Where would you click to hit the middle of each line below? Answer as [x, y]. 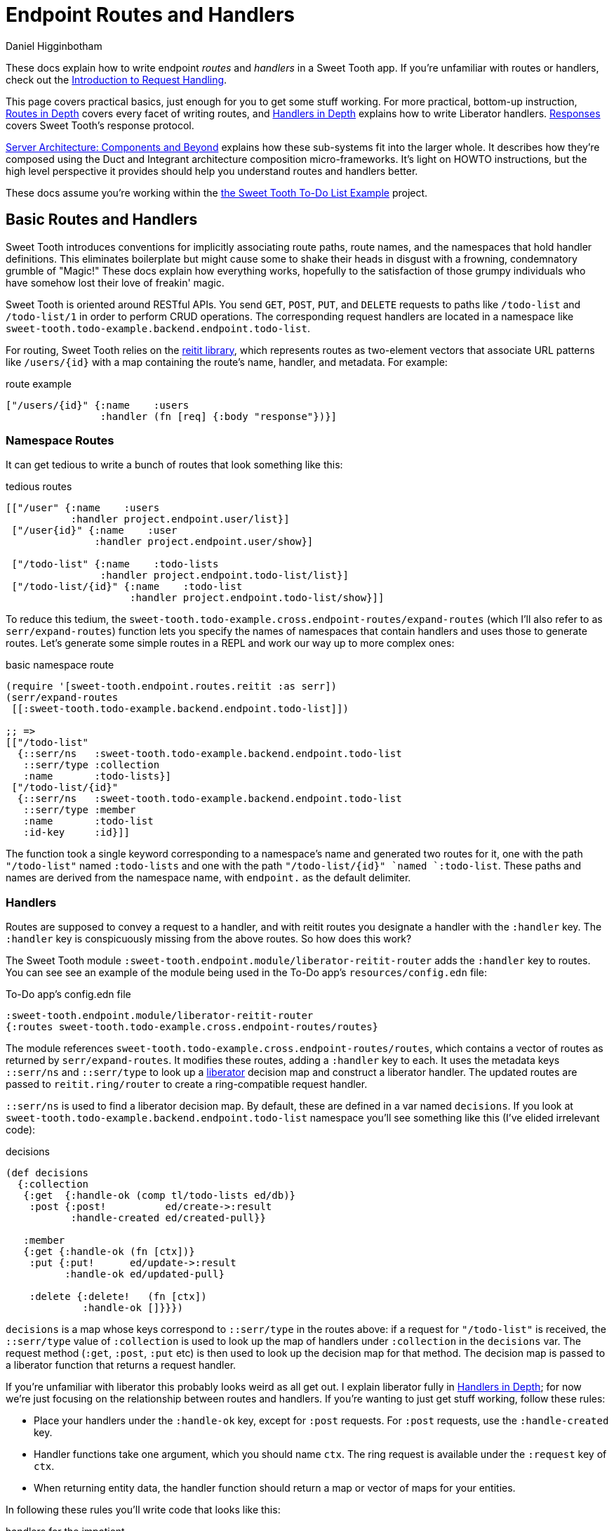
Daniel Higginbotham [54, 46]
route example [39, 383]
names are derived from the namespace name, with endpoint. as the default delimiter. [208, 878]
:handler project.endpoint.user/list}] [180, 519]
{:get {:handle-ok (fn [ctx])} [109, 1252]
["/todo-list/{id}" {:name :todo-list [127, 587]
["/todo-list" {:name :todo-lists [115, 564]
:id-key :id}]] [77, 833]
